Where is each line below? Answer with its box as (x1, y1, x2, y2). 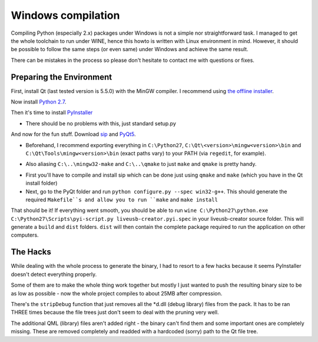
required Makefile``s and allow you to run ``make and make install (25, 196, 218, 203)
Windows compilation (11, 9, 120, 22)
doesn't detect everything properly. (11, 271, 97, 278)
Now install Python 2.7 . (11, 98, 67, 105)
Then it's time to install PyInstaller (11, 109, 93, 116)
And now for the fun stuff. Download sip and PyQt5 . (11, 131, 136, 138)
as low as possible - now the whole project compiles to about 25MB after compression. (11, 290, 223, 297)
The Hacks (11, 247, 51, 257)
